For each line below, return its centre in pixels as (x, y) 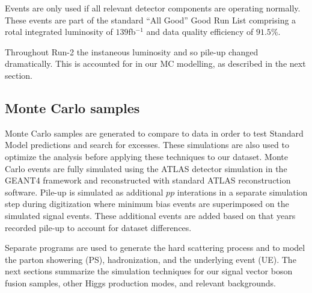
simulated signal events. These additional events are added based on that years (150, 215)
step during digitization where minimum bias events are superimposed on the (147, 204)
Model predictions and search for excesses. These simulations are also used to (147, 145)
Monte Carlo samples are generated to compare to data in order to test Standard (154, 133)
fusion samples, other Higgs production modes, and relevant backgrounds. (140, 282)
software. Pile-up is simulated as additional (84, 192)
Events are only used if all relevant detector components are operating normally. (153, 8)
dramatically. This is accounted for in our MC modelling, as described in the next (155, 63)
